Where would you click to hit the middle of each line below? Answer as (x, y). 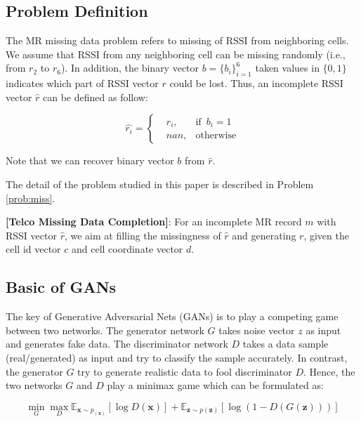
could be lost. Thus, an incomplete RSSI (256, 83)
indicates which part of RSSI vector (82, 83)
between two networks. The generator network (105, 330)
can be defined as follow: (96, 97)
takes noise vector (257, 330)
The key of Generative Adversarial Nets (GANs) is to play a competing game (172, 316)
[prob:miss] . (31, 198)
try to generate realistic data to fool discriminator (185, 371)
